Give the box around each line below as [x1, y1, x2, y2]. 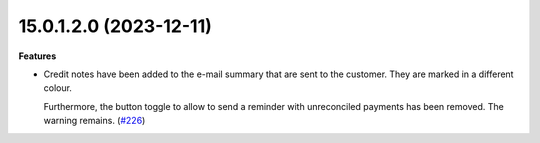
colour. [43, 82, 72, 94]
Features [18, 50, 57, 62]
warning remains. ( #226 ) [43, 115, 146, 127]
